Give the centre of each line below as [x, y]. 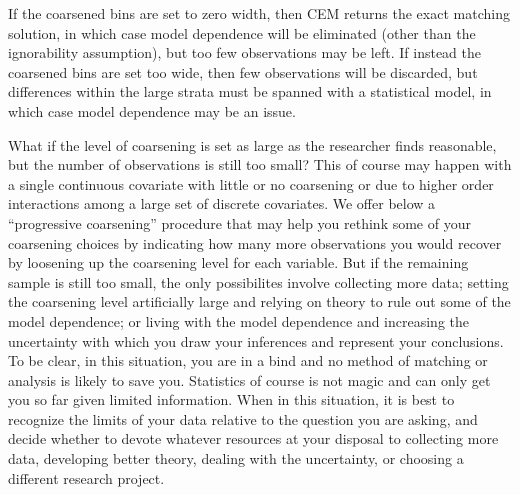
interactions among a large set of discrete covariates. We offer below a [222, 203]
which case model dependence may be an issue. [152, 110]
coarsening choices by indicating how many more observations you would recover [255, 242]
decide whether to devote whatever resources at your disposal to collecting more [253, 438]
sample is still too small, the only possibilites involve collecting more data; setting [258, 281]
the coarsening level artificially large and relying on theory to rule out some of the [259, 301]
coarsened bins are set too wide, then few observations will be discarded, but [243, 71]
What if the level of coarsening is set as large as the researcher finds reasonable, [252, 144]
